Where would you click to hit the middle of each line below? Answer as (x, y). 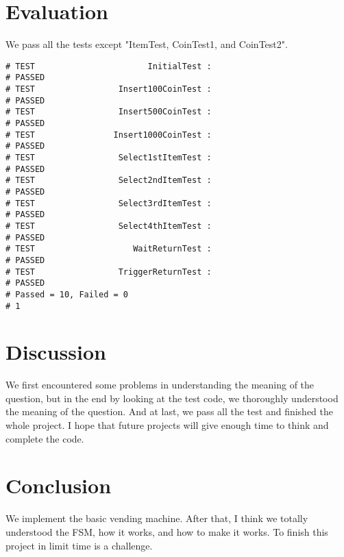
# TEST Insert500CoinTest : (109, 112)
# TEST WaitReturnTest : (109, 249)
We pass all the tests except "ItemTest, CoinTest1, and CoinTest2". (147, 44)
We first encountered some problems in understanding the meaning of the (160, 385)
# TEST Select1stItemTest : (109, 157)
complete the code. (45, 438)
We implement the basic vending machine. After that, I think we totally (157, 518)
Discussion (56, 352)
